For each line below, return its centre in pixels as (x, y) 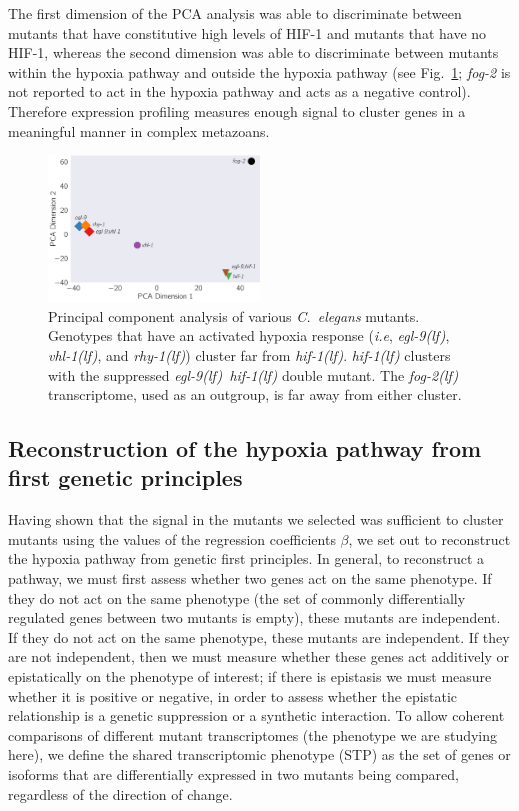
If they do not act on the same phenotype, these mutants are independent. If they (259, 636)
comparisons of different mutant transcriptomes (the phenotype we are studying (253, 734)
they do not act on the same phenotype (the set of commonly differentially (237, 597)
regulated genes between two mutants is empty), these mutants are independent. (254, 617)
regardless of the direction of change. (120, 793)
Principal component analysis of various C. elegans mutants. (234, 315)
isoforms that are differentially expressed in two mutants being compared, (233, 774)
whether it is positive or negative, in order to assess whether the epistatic (233, 695)
